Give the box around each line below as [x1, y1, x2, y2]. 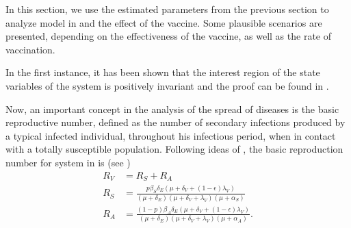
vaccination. [5, 42, 55, 56]
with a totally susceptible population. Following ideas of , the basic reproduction [5, 142, 343, 156]
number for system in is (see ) [5, 155, 131, 169]
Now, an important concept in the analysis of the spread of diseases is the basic [5, 101, 339, 116]
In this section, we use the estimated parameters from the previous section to [5, 2, 329, 16]
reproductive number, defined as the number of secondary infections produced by [5, 115, 346, 129]
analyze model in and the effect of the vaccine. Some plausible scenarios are [5, 15, 322, 29]
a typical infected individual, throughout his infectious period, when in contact [5, 128, 336, 142]
